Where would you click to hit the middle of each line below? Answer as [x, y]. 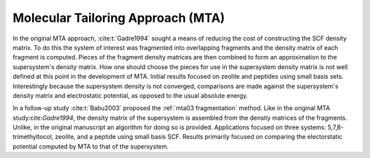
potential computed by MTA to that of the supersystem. [91, 146]
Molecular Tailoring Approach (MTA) [119, 18]
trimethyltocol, [33, 137]
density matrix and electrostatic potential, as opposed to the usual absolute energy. [130, 95]
